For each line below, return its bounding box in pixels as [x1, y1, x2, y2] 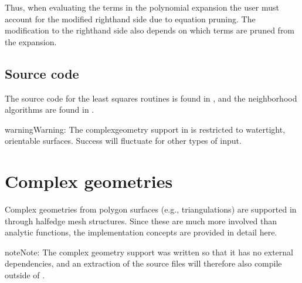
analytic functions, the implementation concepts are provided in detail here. [5, 226, 277, 238]
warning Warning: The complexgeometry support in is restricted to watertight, [5, 123, 286, 135]
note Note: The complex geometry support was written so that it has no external [5, 245, 294, 258]
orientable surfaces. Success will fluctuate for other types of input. [5, 134, 242, 147]
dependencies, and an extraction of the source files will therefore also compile [5, 257, 282, 269]
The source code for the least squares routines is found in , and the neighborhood [5, 92, 297, 104]
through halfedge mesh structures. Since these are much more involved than [5, 214, 277, 227]
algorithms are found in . [5, 103, 94, 116]
